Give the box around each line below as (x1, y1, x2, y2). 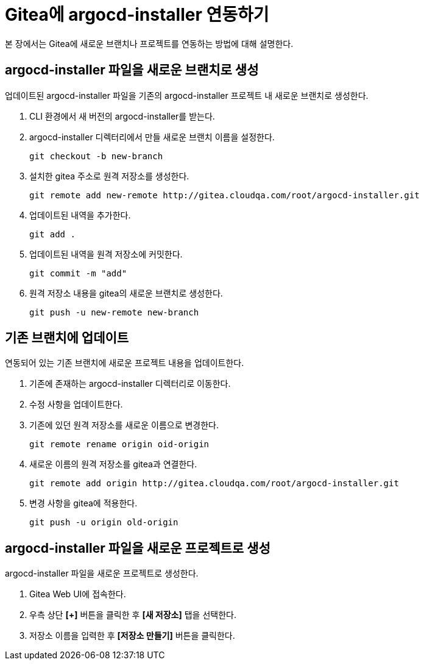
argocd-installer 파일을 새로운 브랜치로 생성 (5, 62, 259, 78)
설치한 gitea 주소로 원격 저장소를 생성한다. (29, 170, 189, 181)
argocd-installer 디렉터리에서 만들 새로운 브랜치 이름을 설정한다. (29, 131, 275, 142)
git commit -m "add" (29, 268, 127, 278)
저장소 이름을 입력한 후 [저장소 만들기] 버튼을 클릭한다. (29, 630, 235, 641)
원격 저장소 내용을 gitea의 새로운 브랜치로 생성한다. (29, 287, 223, 298)
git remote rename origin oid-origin (29, 439, 210, 450)
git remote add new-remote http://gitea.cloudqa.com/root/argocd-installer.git (29, 190, 420, 200)
